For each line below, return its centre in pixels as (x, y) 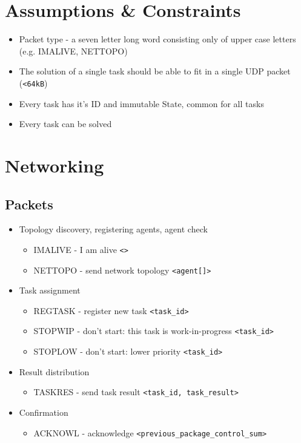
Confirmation (44, 412)
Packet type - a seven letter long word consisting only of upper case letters (157, 39)
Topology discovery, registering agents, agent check (113, 229)
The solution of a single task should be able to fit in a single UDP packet (155, 71)
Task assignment (50, 290)
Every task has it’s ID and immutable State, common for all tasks (141, 103)
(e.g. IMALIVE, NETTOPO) (73, 51)
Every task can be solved (65, 124)
